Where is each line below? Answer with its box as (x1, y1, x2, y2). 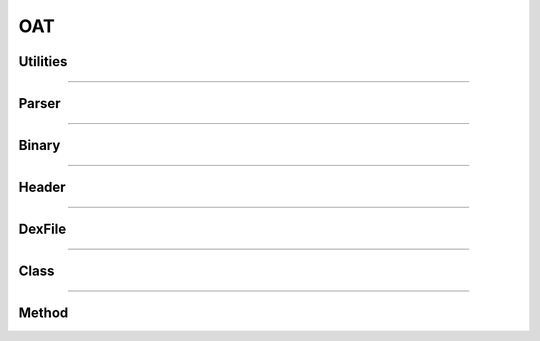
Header (18, 179, 66, 196)
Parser (18, 95, 61, 112)
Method (18, 305, 69, 322)
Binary (18, 137, 61, 154)
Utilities (18, 53, 68, 70)
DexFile (18, 221, 67, 238)
